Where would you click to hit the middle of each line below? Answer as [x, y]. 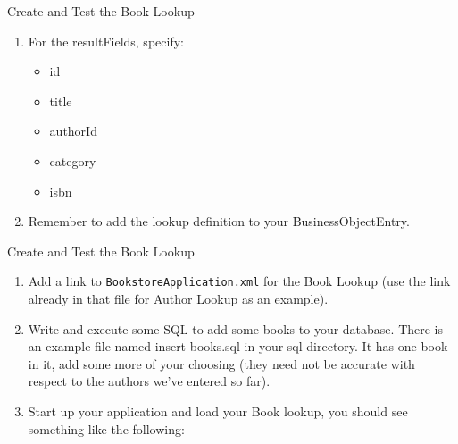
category [73, 160]
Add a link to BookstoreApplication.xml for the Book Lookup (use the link [239, 281]
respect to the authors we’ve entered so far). [149, 381]
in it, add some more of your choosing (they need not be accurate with [221, 363]
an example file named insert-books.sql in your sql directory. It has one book [238, 346]
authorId [73, 131]
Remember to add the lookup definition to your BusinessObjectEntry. [219, 221]
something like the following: [106, 428]
